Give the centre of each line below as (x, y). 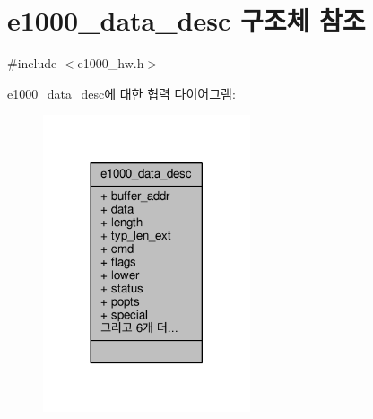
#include (32, 63)
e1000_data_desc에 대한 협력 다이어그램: (121, 93)
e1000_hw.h (111, 63)
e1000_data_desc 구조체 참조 (186, 20)
